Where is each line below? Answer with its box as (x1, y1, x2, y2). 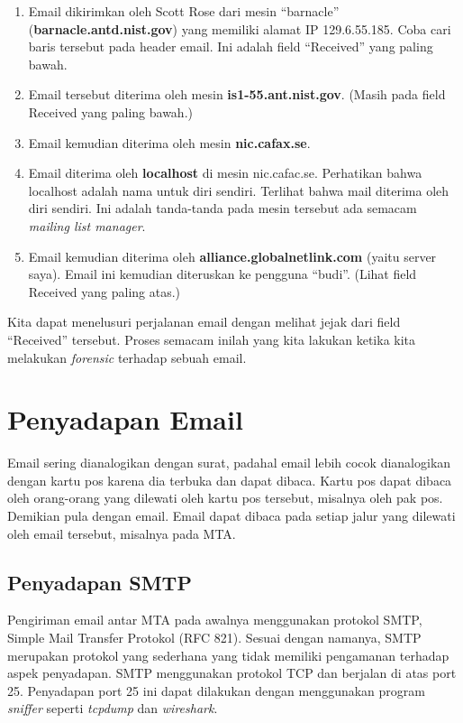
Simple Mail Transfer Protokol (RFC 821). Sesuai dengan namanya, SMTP (7, 627, 422, 646)
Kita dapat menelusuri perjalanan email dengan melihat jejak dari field (7, 312, 401, 331)
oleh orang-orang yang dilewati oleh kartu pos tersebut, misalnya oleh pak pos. (7, 488, 443, 507)
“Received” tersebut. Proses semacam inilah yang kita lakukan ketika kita (7, 329, 416, 348)
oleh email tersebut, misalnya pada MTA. (7, 524, 236, 542)
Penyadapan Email (7, 401, 243, 438)
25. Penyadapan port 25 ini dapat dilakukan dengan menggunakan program (7, 681, 425, 700)
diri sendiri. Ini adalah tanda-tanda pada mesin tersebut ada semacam (28, 199, 417, 218)
